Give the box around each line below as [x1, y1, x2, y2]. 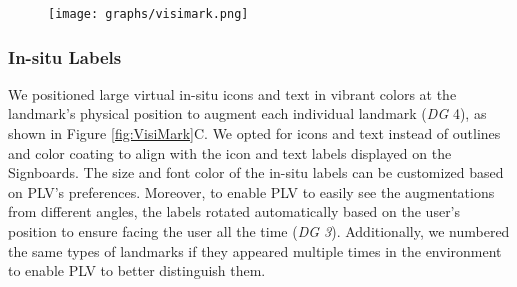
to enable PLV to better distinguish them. [8, 260, 266, 281]
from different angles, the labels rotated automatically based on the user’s [8, 201, 461, 222]
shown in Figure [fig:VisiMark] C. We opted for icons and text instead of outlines [8, 123, 501, 144]
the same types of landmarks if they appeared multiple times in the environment [8, 240, 502, 261]
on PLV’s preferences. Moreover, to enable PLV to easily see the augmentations [8, 181, 495, 202]
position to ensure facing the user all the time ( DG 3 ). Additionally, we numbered [8, 221, 510, 242]
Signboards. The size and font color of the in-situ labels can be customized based [8, 162, 504, 183]
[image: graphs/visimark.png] [48, 7, 249, 21]
